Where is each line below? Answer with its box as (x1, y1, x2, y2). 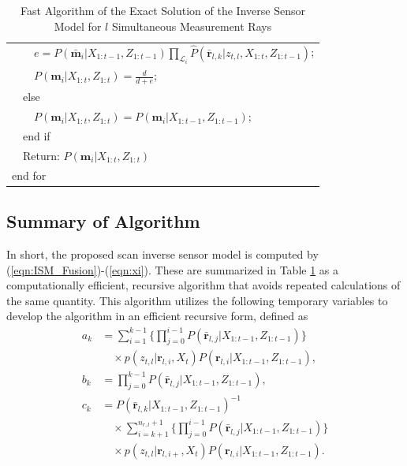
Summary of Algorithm (6, 209, 200, 233)
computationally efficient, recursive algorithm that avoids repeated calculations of (6, 277, 401, 293)
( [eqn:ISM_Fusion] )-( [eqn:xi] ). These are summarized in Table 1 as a (6, 261, 339, 278)
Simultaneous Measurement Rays (111, 17, 272, 34)
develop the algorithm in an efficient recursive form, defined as (6, 308, 308, 324)
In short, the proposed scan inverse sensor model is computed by (6, 246, 319, 263)
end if (22, 128, 50, 144)
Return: (22, 147, 60, 163)
